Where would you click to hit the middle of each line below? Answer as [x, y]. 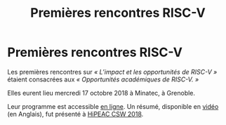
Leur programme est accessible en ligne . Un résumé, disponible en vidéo [113, 106]
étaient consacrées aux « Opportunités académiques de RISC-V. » [103, 79]
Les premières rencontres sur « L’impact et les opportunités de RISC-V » [112, 72]
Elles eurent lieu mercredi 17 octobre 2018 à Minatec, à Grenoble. [101, 93]
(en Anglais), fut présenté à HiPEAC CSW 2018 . [75, 114]
